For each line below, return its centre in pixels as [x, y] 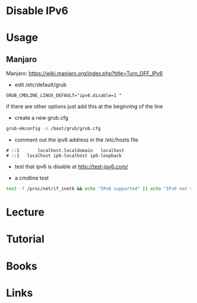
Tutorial [26, 239]
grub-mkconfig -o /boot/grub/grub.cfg [53, 129]
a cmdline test [32, 178]
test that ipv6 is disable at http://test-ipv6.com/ [71, 167]
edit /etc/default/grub [40, 85]
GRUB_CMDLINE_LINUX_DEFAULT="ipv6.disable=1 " [64, 96]
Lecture [26, 212]
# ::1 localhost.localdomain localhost [65, 151]
